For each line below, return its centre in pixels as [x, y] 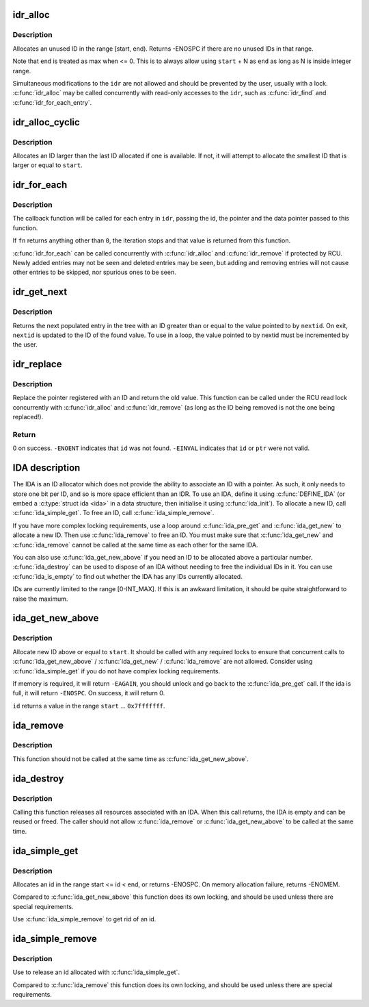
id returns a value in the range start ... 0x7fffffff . [89, 706]
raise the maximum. [40, 599]
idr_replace [37, 364]
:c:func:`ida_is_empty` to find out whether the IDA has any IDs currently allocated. [127, 576]
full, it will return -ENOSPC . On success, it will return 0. [89, 693]
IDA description [46, 468]
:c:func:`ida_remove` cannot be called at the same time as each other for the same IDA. [135, 545]
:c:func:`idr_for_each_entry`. [52, 102]
